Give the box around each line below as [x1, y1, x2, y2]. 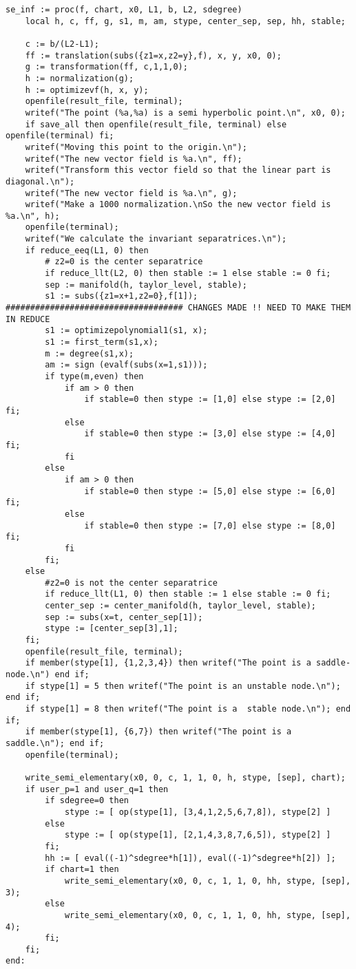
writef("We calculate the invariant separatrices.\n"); [25, 234, 287, 244]
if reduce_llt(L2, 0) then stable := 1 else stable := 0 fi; [45, 268, 331, 279]
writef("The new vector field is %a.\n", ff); [25, 153, 242, 164]
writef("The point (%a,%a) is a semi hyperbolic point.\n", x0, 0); [25, 107, 346, 118]
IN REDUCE [6, 314, 50, 324]
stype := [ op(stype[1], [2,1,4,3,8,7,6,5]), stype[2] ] [64, 830, 331, 840]
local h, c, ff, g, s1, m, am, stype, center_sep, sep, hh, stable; [25, 16, 346, 26]
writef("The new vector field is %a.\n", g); [25, 188, 238, 198]
